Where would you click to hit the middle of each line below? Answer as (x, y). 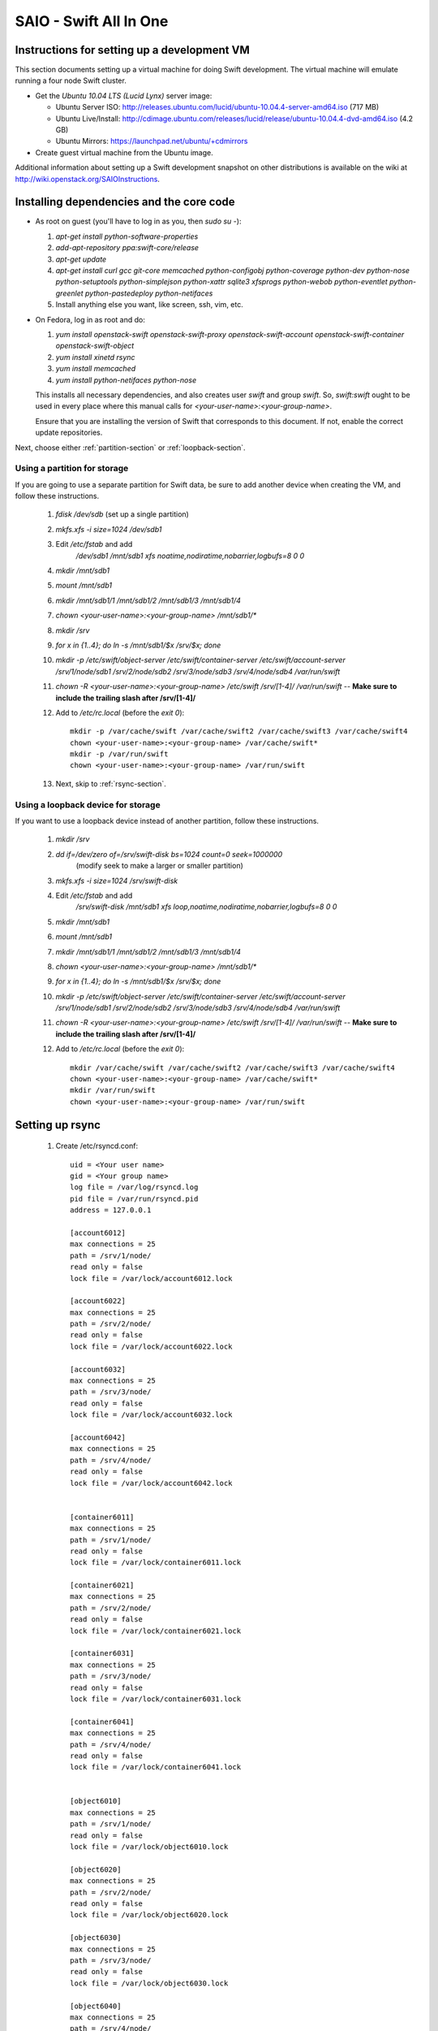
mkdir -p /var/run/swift (119, 754)
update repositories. (69, 433)
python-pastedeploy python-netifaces (149, 293)
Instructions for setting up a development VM (133, 50)
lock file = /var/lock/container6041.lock (156, 1767)
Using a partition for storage (72, 469)
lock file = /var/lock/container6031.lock (156, 1699)
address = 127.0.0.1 (111, 1210)
